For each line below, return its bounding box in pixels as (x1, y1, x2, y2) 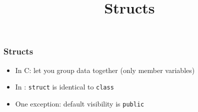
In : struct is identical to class (15, 81, 114, 92)
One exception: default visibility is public (15, 98, 144, 108)
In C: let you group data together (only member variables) (15, 64, 195, 75)
